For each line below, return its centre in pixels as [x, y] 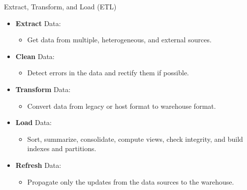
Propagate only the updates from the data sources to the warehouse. [131, 181]
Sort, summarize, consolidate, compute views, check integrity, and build [135, 139]
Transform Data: [43, 89]
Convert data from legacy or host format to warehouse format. [122, 106]
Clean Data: [35, 56]
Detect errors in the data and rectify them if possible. [108, 73]
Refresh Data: [38, 165]
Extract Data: [38, 23]
